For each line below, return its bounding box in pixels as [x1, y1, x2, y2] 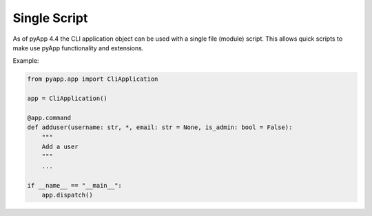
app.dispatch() [41, 191, 93, 199]
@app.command [27, 114, 72, 121]
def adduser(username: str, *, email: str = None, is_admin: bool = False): [27, 124, 293, 131]
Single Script [12, 10, 88, 26]
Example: [12, 57, 39, 65]
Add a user [41, 143, 79, 151]
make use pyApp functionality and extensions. [12, 43, 144, 52]
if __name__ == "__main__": [27, 181, 122, 189]
